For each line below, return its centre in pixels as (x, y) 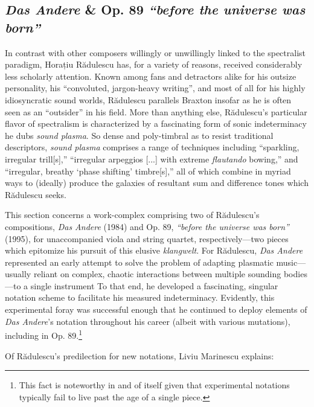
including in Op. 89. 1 (43, 334)
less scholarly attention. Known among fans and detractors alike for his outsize (151, 76)
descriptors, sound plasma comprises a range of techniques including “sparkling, (152, 147)
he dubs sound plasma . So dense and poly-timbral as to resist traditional (139, 135)
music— (291, 262)
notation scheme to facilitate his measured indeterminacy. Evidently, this (140, 297)
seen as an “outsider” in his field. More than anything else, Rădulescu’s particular (156, 111)
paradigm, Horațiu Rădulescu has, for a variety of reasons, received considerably (154, 64)
